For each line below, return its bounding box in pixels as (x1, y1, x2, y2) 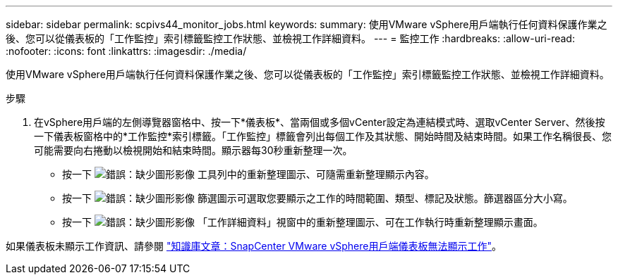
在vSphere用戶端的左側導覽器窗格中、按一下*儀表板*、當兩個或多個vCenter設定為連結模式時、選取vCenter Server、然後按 (34, 116, 605, 128)
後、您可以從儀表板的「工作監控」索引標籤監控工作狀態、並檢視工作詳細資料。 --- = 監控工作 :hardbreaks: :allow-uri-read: (6, 32, 575, 44)
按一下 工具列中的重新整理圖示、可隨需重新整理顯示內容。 (62, 168, 435, 180)
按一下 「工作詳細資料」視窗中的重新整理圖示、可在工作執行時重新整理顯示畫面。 (62, 216, 543, 228)
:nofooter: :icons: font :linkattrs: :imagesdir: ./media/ (6, 45, 247, 57)
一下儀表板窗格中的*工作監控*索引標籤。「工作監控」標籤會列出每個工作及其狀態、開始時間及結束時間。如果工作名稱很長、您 (34, 130, 612, 142)
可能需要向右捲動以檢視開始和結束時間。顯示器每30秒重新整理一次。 (34, 144, 353, 156)
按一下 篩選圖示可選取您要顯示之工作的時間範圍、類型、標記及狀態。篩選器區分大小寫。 (62, 192, 573, 204)
